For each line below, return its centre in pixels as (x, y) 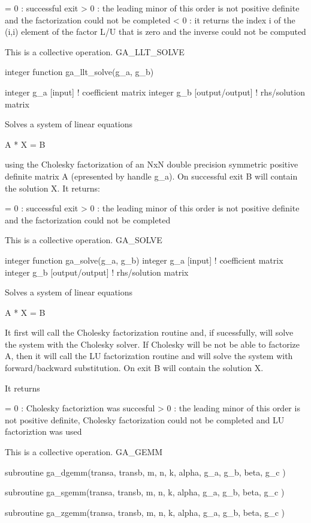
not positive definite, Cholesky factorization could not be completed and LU (145, 419)
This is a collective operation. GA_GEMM (84, 452)
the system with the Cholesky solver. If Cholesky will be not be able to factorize (152, 344)
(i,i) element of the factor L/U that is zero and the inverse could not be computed (155, 32)
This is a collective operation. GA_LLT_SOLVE (95, 51)
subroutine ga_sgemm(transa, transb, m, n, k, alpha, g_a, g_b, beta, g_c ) (145, 492)
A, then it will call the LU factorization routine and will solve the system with (149, 356)
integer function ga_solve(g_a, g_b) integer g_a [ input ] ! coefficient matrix (144, 260)
